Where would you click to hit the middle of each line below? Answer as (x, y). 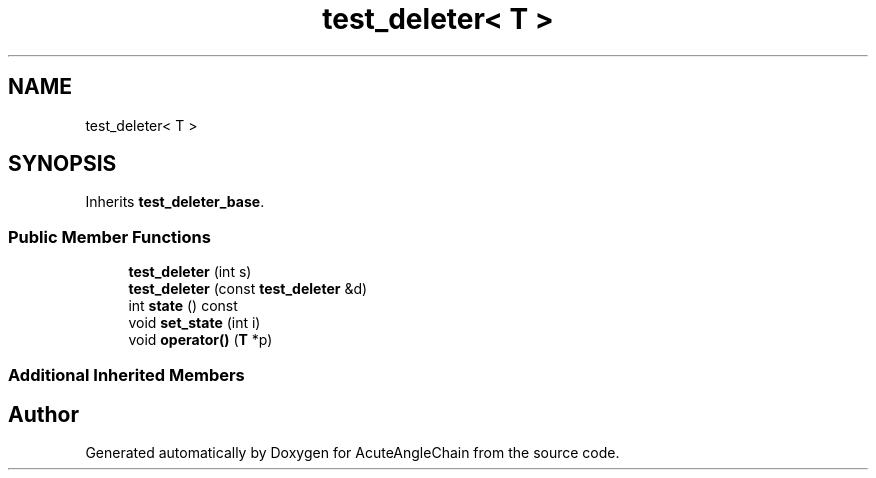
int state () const (183, 306)
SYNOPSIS (62, 164)
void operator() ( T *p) (200, 340)
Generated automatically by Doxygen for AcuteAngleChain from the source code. (352, 453)
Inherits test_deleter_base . (175, 202)
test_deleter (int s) (190, 272)
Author (43, 414)
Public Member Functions (109, 236)
